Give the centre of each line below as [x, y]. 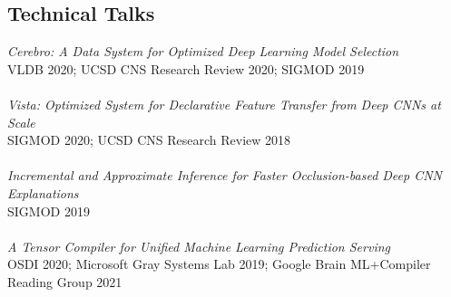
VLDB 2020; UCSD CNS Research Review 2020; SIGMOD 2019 [186, 68]
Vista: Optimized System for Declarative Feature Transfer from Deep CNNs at [224, 104]
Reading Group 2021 [65, 281]
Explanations [43, 192]
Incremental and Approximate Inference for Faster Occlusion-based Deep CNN [225, 175]
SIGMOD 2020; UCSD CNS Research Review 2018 [149, 140]
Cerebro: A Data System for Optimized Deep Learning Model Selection [203, 51]
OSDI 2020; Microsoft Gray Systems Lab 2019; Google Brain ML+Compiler [219, 264]
